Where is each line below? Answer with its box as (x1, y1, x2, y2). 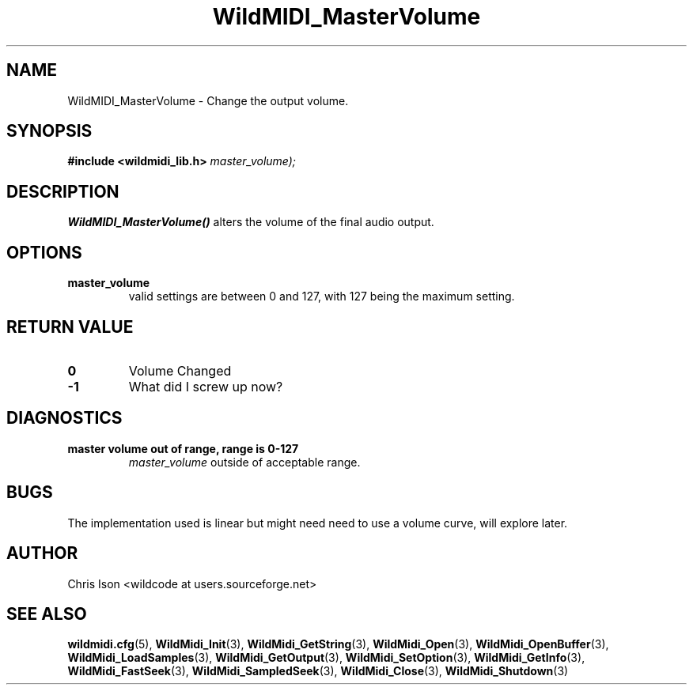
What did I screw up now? (128, 378, 283, 395)
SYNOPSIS (6, 121, 93, 142)
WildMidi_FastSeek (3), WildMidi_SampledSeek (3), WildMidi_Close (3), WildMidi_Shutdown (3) (67, 664, 569, 678)
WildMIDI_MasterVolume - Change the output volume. (67, 93, 349, 108)
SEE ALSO (6, 603, 87, 624)
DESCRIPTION (6, 181, 119, 202)
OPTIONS (6, 242, 82, 262)
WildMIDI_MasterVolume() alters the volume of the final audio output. (67, 215, 434, 229)
